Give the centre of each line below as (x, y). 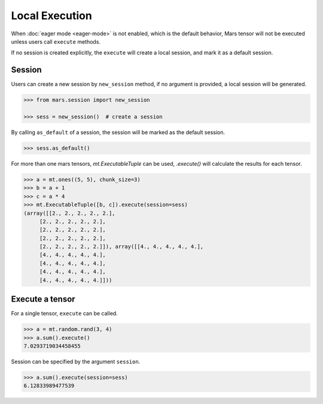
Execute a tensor (43, 299)
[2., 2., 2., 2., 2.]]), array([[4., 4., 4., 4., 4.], (121, 247)
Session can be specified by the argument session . (76, 362)
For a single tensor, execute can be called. (64, 314)
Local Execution (51, 16)
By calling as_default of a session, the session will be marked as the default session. (118, 132)
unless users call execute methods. (56, 41)
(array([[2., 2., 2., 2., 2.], (70, 213)
